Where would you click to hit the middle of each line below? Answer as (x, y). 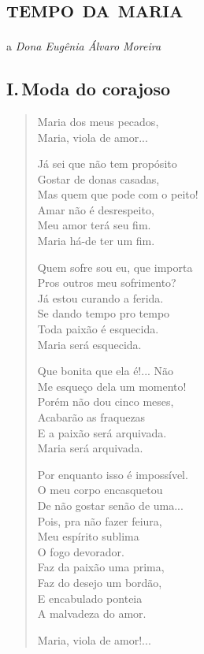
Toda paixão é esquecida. (98, 329)
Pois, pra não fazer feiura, (100, 520)
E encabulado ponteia (90, 598)
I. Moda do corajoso (88, 89)
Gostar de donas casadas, (98, 178)
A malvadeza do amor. (92, 613)
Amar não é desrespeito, (96, 209)
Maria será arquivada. (90, 448)
